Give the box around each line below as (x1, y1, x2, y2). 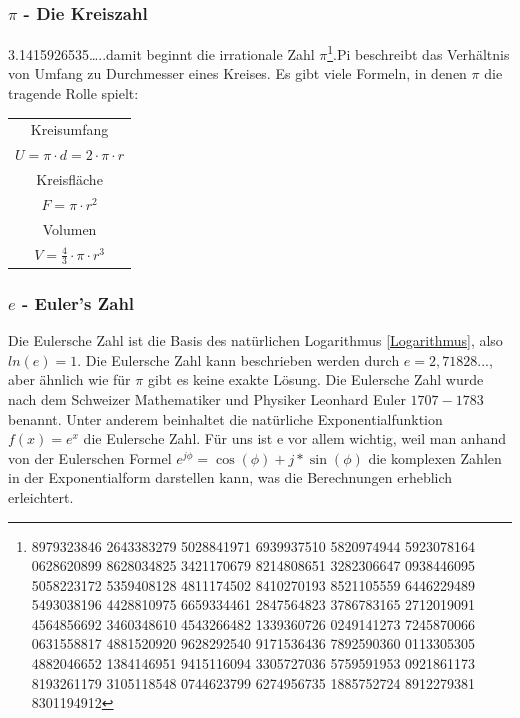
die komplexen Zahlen (368, 447, 502, 468)
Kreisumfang (30, 119, 109, 140)
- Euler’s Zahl (21, 290, 135, 315)
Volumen (42, 218, 97, 239)
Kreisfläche (36, 169, 103, 190)
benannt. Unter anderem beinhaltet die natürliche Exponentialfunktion (8, 408, 443, 429)
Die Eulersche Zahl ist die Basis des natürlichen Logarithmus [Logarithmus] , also (8, 330, 503, 351)
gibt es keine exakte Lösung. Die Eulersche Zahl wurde (147, 369, 484, 390)
